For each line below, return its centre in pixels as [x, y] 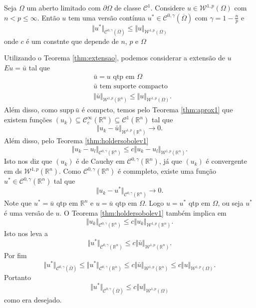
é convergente [226, 161]
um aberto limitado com [64, 7]
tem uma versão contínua [107, 17]
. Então [48, 17]
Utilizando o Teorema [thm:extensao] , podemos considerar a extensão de [115, 58]
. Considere [168, 7]
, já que [170, 161]
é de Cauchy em [100, 161]
